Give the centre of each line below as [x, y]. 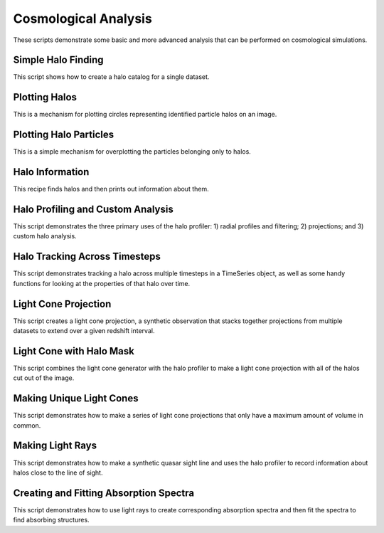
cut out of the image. [44, 378]
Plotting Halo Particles [63, 135]
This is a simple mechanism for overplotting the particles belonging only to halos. [132, 152]
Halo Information [51, 172]
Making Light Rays [55, 446]
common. [27, 425]
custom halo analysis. [45, 236]
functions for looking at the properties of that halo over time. [102, 283]
